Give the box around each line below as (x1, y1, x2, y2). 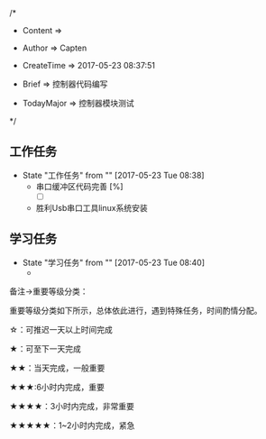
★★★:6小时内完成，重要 (9, 381, 105, 392)
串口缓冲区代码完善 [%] (35, 180, 124, 192)
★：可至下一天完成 (9, 343, 81, 354)
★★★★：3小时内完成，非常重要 (9, 400, 135, 411)
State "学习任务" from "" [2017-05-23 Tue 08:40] (22, 257, 206, 268)
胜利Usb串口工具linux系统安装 (35, 202, 148, 213)
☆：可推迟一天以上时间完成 (9, 324, 113, 334)
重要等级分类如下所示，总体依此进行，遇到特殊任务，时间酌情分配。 (9, 305, 262, 316)
